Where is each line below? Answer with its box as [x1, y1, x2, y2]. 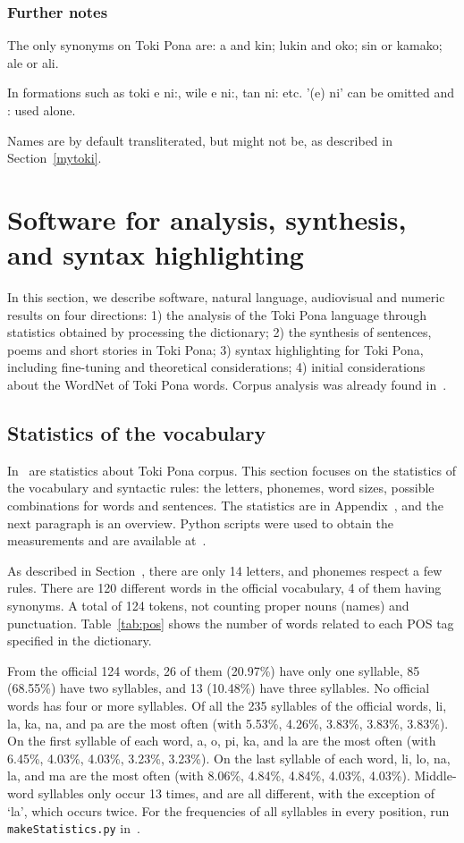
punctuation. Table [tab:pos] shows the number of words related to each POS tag [7, 613, 454, 632]
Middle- [414, 766, 457, 785]
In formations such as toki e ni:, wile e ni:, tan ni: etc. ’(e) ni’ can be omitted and [7, 83, 454, 102]
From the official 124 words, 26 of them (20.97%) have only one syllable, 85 [7, 661, 420, 679]
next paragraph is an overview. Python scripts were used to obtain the [7, 513, 393, 532]
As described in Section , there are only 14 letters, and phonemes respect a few [7, 561, 443, 579]
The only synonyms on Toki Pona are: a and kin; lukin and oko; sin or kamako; [7, 36, 443, 55]
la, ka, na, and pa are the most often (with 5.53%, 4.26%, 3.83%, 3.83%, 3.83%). [7, 713, 449, 732]
